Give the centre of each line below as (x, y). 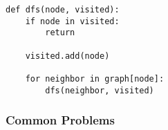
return (60, 33)
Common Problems (60, 120)
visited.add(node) (67, 56)
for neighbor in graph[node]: (95, 78)
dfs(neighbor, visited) (100, 90)
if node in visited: (72, 21)
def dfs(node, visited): (63, 10)
